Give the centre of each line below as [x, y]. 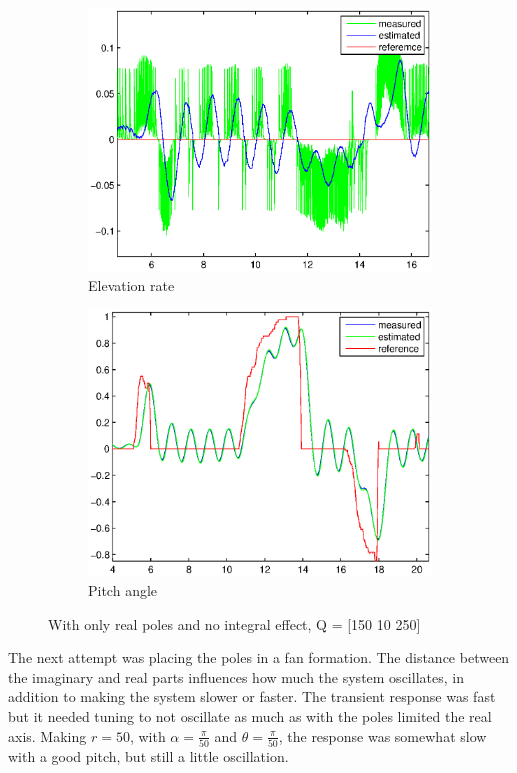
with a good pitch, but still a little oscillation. [148, 755]
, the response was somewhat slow [382, 735]
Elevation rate [131, 284]
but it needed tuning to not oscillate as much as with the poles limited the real [250, 715]
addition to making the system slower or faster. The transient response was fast [252, 696]
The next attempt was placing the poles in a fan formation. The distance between [259, 657]
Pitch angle [123, 589]
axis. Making [47, 735]
